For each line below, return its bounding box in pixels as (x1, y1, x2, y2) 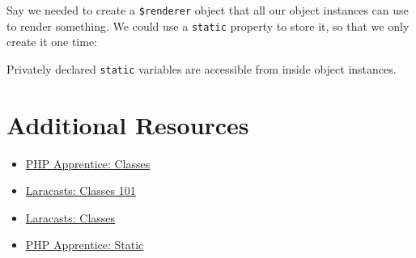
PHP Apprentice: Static (25, 236, 144, 253)
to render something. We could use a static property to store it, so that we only (6, 17, 410, 34)
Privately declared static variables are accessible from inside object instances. (6, 60, 397, 77)
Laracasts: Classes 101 (25, 182, 136, 199)
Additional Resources (6, 108, 249, 141)
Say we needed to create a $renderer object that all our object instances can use (6, 2, 409, 18)
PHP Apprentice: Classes (25, 154, 151, 171)
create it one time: (6, 33, 98, 50)
